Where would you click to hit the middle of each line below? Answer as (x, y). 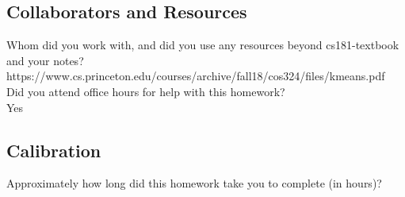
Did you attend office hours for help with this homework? (146, 91)
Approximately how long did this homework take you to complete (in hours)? (194, 183)
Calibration (54, 150)
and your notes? (45, 60)
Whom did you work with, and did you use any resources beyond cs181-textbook (203, 45)
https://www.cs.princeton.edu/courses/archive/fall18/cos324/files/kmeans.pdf (196, 76)
